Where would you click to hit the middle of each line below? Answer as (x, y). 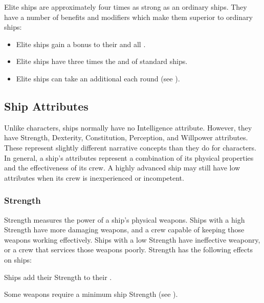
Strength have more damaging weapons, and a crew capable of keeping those (124, 230)
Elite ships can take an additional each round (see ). (98, 78)
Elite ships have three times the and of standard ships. (102, 61)
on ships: (18, 259)
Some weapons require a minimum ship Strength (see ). (91, 294)
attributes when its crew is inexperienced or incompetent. (94, 177)
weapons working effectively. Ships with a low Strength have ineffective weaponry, (132, 239)
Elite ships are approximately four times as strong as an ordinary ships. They (126, 7)
